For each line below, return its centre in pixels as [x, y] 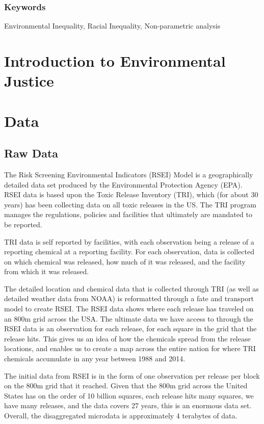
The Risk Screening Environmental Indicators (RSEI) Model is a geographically [129, 174]
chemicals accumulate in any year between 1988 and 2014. [95, 359]
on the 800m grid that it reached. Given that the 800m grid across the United [126, 386]
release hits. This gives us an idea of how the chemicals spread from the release [127, 338]
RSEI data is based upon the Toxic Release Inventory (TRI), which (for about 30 [131, 194]
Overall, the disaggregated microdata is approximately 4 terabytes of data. [121, 416]
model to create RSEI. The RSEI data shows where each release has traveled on [129, 309]
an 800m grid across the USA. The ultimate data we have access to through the [129, 318]
